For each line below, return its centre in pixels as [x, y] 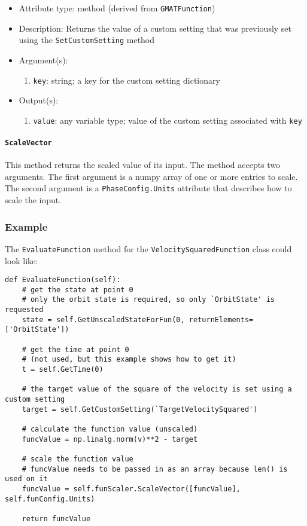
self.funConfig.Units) [50, 499]
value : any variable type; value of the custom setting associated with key [168, 120]
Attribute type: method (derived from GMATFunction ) [117, 8]
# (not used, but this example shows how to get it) [129, 360]
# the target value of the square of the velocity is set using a [157, 389]
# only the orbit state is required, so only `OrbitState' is [148, 300]
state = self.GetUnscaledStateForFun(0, [103, 319]
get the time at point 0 [80, 349]
